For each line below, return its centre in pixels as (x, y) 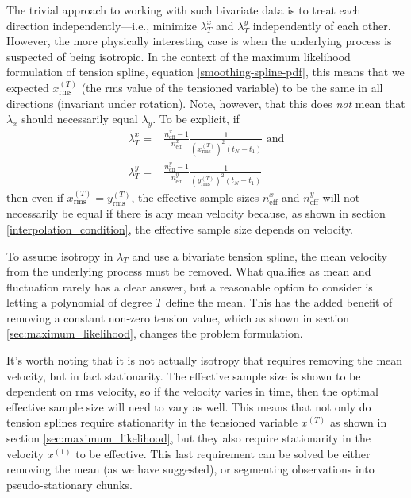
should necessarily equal (80, 119)
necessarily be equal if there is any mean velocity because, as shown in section (196, 213)
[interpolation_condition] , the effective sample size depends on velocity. (180, 228)
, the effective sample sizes (195, 197)
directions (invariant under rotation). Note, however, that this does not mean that (206, 103)
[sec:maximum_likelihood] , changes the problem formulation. (155, 333)
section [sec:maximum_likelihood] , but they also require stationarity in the (188, 438)
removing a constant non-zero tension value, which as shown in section (178, 317)
